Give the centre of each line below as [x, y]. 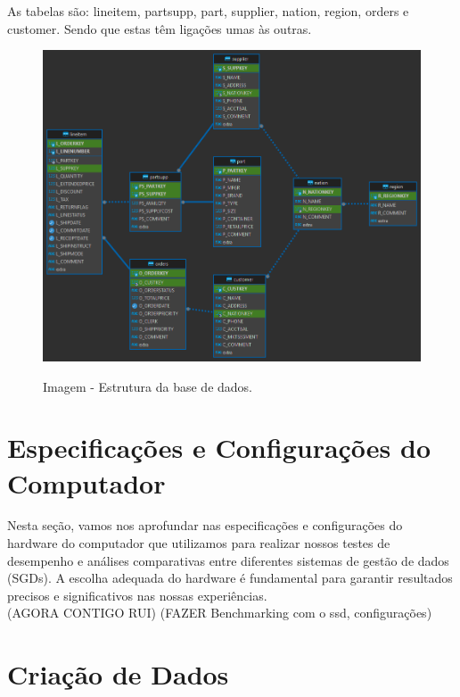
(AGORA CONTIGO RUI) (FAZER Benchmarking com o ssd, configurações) [220, 613]
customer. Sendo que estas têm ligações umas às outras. [160, 28]
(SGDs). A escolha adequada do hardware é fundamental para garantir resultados [230, 578]
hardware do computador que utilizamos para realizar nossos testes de [199, 543]
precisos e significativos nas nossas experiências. [137, 595]
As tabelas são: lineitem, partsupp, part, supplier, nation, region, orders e [208, 11]
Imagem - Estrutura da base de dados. [148, 386]
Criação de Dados [118, 674]
